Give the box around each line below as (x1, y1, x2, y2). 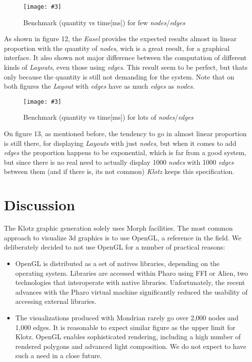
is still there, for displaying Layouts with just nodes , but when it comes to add (4, 138, 236, 148)
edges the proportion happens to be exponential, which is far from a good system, (4, 147, 247, 157)
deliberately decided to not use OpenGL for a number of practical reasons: (4, 242, 225, 252)
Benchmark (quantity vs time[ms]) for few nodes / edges (23, 17, 185, 27)
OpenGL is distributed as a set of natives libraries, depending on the (15, 258, 220, 268)
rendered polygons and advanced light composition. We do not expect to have (15, 341, 247, 351)
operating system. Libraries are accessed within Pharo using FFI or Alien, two (15, 268, 248, 278)
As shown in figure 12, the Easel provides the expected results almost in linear (4, 33, 237, 44)
